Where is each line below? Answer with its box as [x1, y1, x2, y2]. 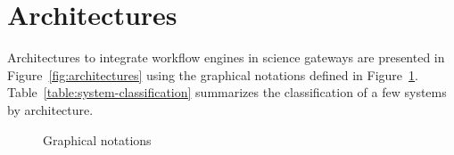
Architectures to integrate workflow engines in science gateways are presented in [7, 48, 445, 67]
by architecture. [7, 100, 94, 118]
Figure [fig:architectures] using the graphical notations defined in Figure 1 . [7, 65, 418, 84]
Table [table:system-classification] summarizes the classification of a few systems [7, 83, 447, 102]
